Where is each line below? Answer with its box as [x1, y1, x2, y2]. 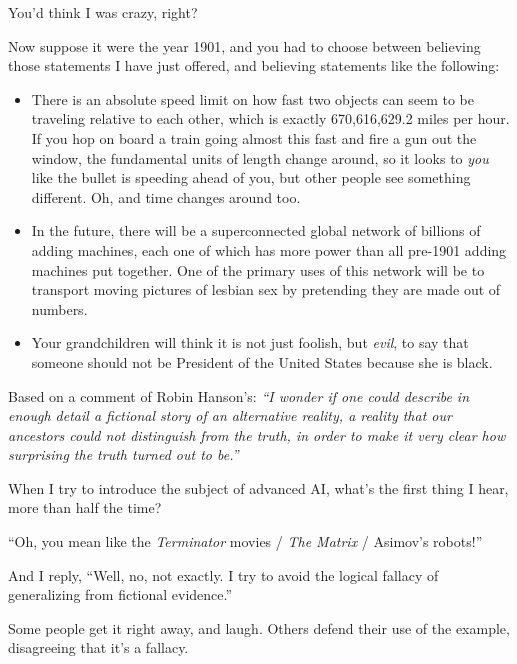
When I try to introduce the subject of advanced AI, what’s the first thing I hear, [8, 477, 509, 498]
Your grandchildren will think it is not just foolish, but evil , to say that [31, 332, 469, 353]
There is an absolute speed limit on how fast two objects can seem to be [31, 88, 474, 109]
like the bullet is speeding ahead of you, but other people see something [31, 167, 471, 188]
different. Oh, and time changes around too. [31, 186, 301, 207]
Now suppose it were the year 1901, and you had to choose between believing [8, 35, 481, 56]
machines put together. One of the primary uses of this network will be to [31, 259, 485, 280]
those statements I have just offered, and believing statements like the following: [8, 55, 500, 76]
